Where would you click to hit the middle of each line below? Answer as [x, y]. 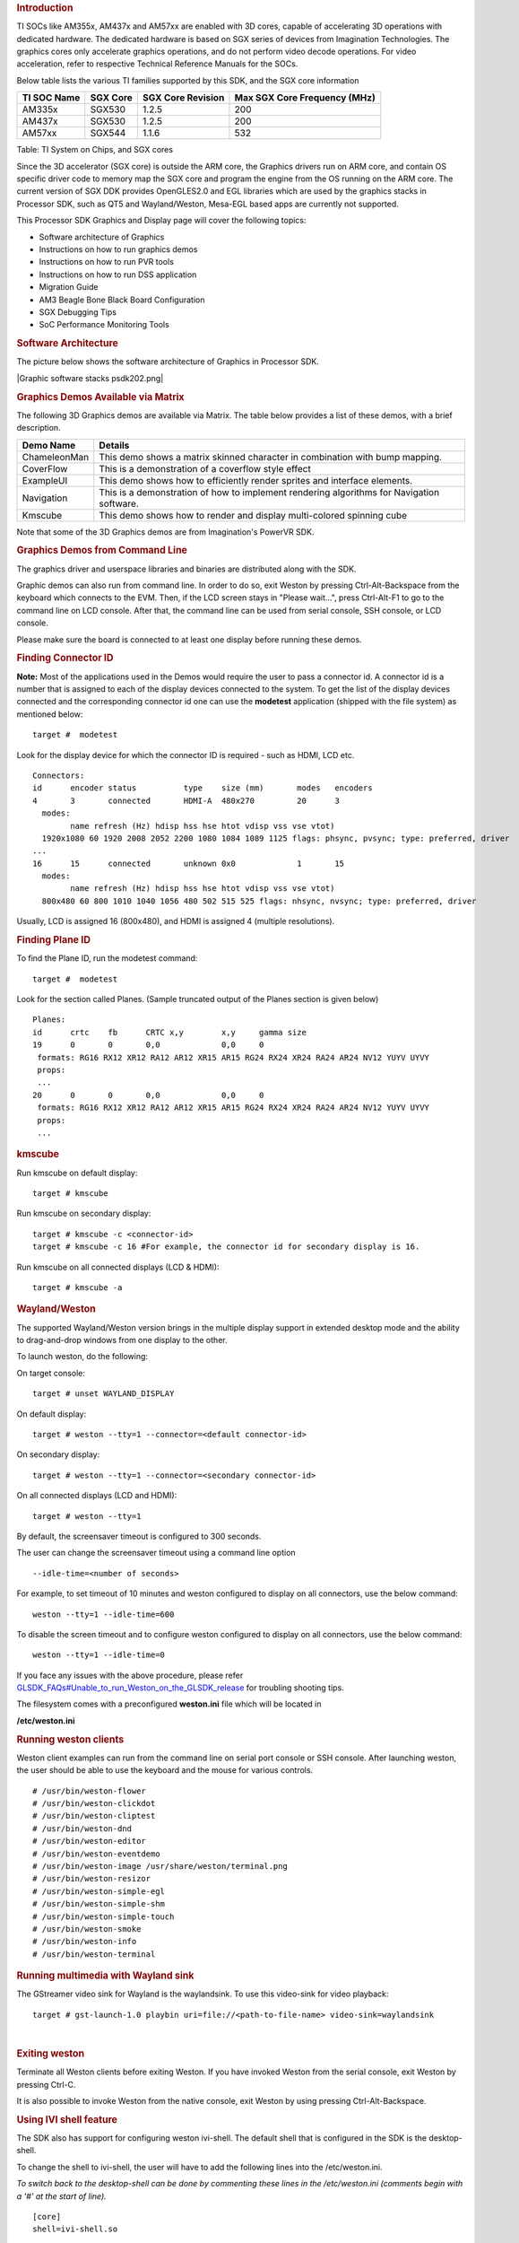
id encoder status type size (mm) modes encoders [203, 788]
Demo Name [49, 445]
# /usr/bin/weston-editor [90, 1841]
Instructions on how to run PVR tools [107, 262]
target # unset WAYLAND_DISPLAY [104, 1394]
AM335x [40, 109]
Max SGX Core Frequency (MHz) [305, 98]
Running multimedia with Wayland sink [105, 1976]
